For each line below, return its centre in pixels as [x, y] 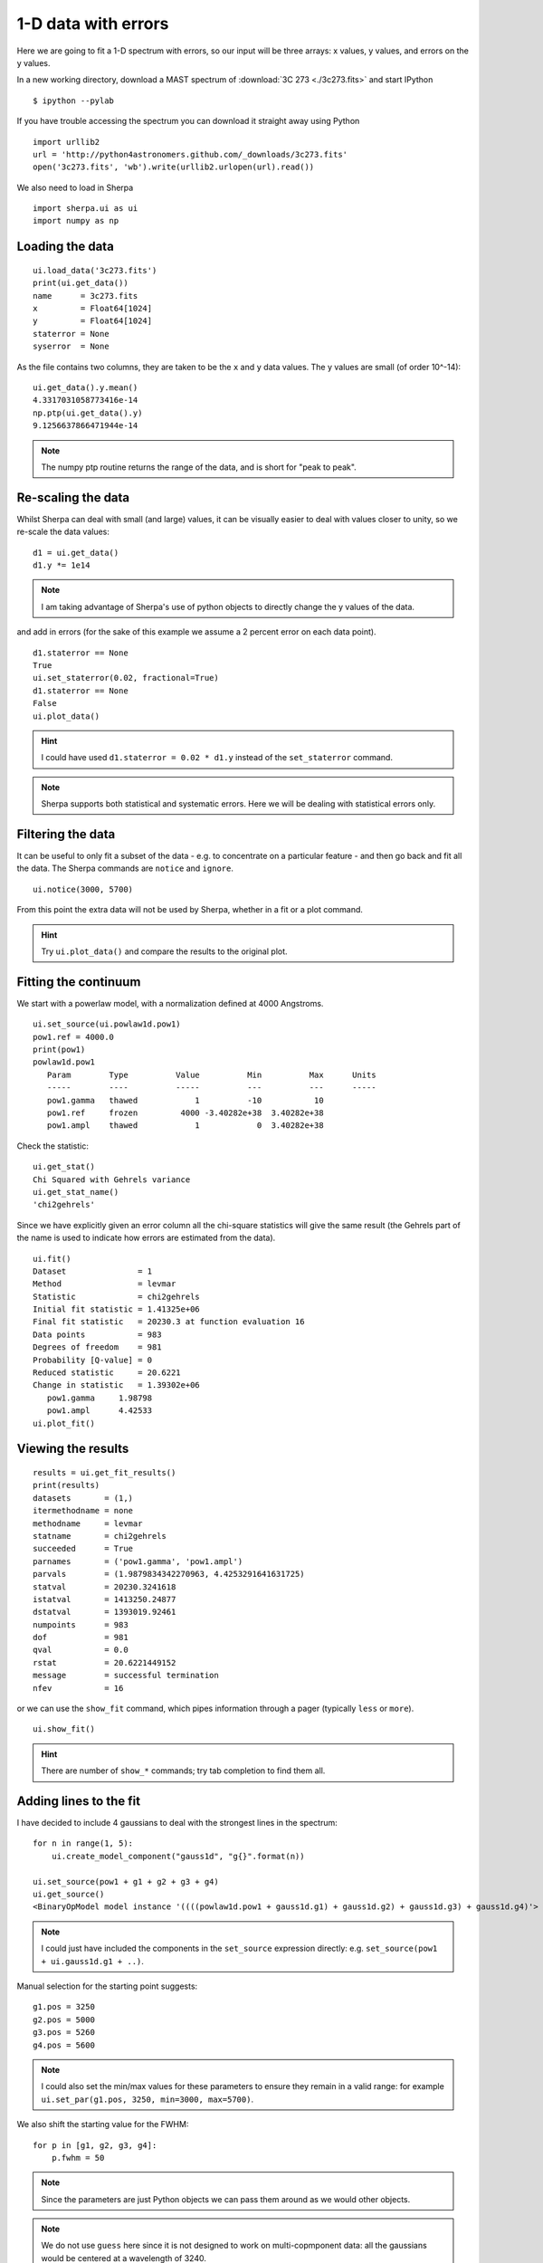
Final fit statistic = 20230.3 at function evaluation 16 [169, 1322]
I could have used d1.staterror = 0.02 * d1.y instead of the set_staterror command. [217, 758]
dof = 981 [81, 1638]
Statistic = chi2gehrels [117, 1296]
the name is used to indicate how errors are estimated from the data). [146, 1238]
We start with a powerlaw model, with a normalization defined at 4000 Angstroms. [170, 1003]
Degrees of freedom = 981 [97, 1347]
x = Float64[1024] [93, 309]
